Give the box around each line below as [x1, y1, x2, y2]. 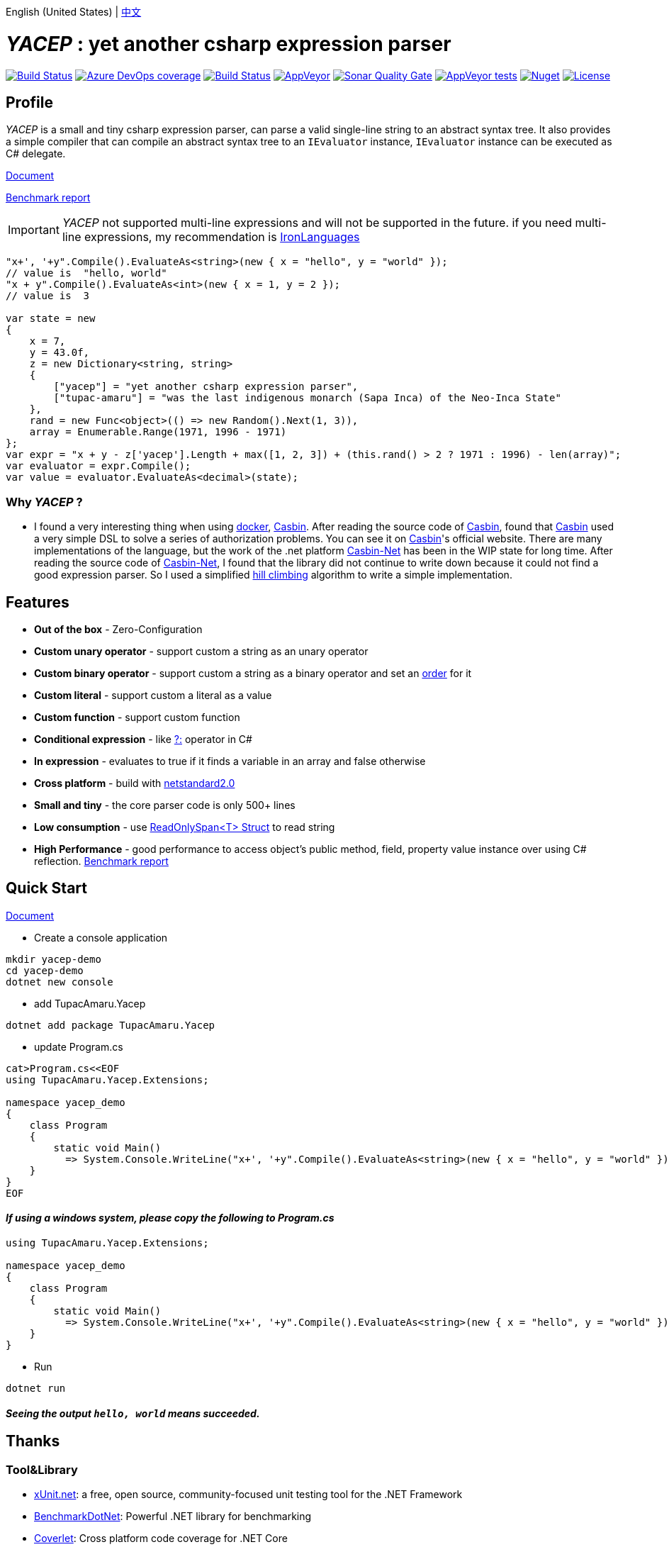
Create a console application [34, 931, 168, 944]
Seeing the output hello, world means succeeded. [6, 1407, 260, 1419]
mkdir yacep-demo [6, 953, 101, 965]
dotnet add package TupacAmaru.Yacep [6, 1019, 215, 1031]
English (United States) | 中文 [6, 6, 142, 18]
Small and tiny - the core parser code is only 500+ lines [34, 798, 296, 811]
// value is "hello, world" [6, 267, 167, 279]
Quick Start [6, 879, 87, 898]
